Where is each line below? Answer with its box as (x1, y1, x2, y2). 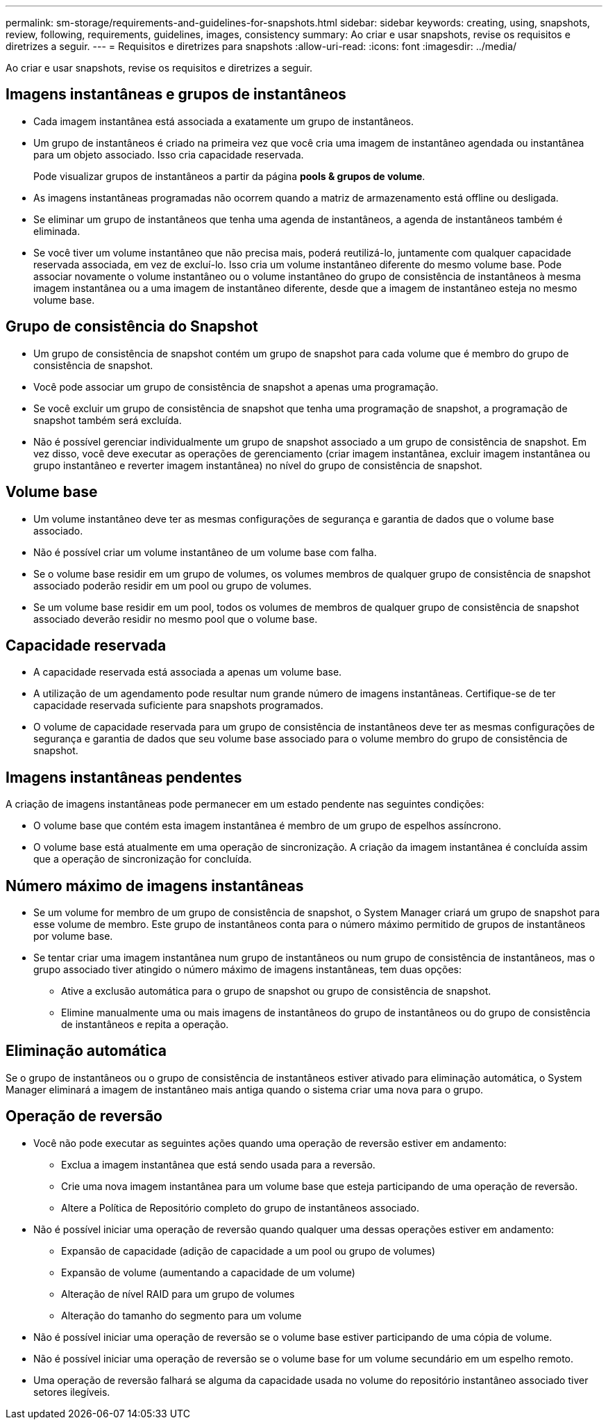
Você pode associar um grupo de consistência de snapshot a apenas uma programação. (33, 380, 439, 393)
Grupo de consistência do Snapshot (6, 318, 258, 336)
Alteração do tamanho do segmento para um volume (61, 1309, 302, 1321)
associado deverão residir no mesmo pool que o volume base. (33, 612, 318, 625)
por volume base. (33, 930, 113, 943)
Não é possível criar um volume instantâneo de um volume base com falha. (33, 546, 377, 558)
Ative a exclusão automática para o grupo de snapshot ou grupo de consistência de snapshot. (61, 985, 491, 997)
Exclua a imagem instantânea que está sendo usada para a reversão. (61, 1158, 375, 1171)
